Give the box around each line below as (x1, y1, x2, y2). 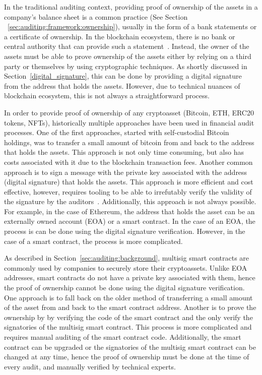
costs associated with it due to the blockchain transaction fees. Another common (4, 156, 253, 167)
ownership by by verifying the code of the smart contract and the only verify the (4, 311, 253, 322)
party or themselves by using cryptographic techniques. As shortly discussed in (4, 60, 247, 71)
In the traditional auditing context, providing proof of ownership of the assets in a (4, 2, 258, 12)
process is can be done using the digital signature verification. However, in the (4, 226, 245, 236)
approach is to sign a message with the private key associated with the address (4, 166, 247, 177)
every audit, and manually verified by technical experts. (4, 361, 176, 371)
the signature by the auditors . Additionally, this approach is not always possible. (4, 196, 256, 207)
